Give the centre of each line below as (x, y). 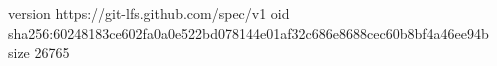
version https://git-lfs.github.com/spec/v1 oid (149, 13)
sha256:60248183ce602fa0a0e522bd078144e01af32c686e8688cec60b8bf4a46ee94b (248, 32)
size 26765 (39, 52)
